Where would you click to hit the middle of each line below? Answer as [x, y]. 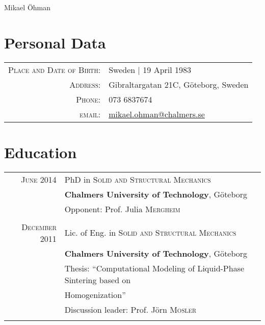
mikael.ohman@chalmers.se [157, 114]
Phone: [88, 99]
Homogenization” [95, 294]
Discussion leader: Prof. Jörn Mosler [130, 309]
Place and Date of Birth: [55, 69]
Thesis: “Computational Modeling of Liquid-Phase [154, 268]
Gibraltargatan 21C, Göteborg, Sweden [179, 84]
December [39, 227]
